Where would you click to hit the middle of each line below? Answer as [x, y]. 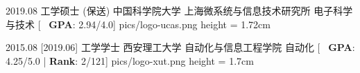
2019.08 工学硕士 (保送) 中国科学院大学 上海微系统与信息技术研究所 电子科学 [179, 10]
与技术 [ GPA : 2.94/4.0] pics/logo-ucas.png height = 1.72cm [138, 24]
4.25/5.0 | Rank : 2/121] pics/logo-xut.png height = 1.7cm [130, 60]
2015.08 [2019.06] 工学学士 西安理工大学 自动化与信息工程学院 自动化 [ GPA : [180, 47]
